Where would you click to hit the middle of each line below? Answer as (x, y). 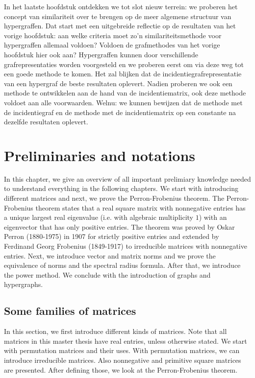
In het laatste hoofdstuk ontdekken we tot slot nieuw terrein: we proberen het (121, 6)
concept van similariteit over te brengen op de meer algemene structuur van (118, 16)
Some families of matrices (70, 311)
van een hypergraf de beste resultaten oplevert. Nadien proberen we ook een (118, 83)
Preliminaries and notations (100, 155)
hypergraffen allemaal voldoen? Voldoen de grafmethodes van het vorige (112, 45)
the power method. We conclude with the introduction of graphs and (107, 274)
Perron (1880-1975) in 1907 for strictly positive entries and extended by (112, 236)
